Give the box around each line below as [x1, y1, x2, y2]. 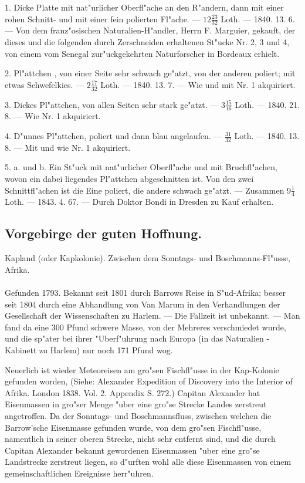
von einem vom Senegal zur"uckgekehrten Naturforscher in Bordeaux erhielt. [5, 47, 280, 59]
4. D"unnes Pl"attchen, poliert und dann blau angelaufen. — [5, 130, 222, 142]
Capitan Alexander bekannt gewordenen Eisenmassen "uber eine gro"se [5, 444, 260, 456]
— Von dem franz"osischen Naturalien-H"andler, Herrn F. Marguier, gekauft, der [5, 24, 296, 36]
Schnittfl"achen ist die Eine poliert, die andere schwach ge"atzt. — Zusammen [5, 184, 284, 196]
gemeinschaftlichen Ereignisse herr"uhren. [5, 467, 154, 479]
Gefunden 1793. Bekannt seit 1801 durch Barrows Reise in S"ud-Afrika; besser [5, 286, 286, 299]
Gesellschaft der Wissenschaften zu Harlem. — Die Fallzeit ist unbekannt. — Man [5, 309, 300, 322]
